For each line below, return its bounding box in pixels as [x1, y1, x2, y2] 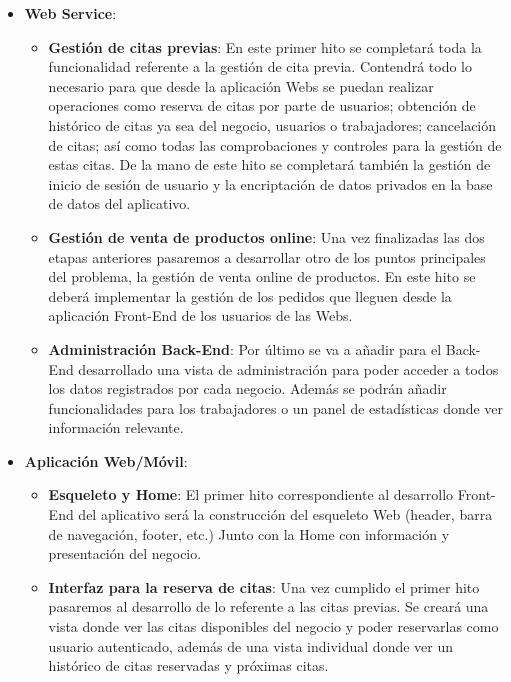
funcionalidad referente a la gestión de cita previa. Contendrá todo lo [48, 56, 472, 77]
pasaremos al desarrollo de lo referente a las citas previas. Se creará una [48, 596, 489, 617]
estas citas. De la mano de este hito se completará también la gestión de [48, 154, 491, 175]
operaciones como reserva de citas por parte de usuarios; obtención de [48, 95, 476, 116]
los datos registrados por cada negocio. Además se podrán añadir [48, 378, 447, 399]
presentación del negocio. [48, 543, 202, 564]
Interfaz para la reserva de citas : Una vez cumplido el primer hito [48, 576, 480, 597]
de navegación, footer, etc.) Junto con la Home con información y [48, 523, 450, 544]
